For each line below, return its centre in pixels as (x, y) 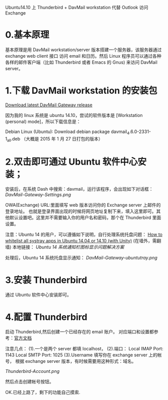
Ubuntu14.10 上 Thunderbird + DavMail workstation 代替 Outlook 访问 (77, 7)
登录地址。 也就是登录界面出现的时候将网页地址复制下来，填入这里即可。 (81, 211)
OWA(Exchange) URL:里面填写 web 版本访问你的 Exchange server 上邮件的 (83, 205)
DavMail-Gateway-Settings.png (38, 195)
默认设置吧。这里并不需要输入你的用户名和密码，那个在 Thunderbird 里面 (85, 218)
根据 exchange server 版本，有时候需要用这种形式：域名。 (76, 361)
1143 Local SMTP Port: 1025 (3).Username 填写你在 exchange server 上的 (81, 355)
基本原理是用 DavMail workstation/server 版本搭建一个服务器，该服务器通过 (83, 50)
